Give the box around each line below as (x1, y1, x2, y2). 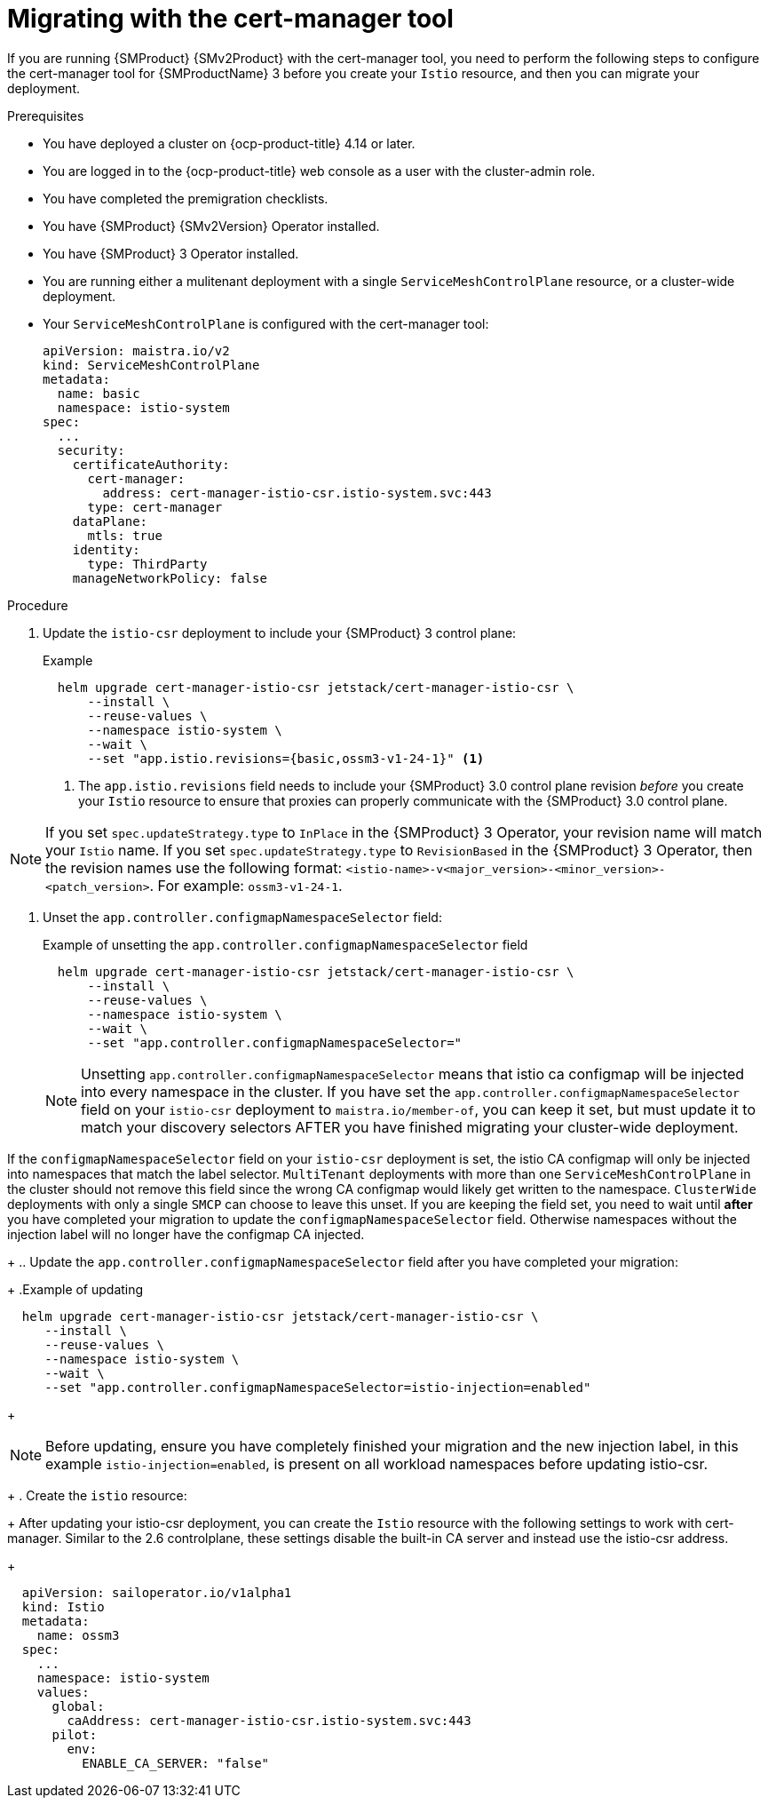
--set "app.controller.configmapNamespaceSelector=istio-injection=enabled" (44, 1380, 591, 1395)
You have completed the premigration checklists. (43, 190, 329, 206)
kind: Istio (21, 1599, 105, 1614)
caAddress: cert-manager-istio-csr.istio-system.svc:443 (67, 1713, 471, 1728)
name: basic (57, 386, 140, 401)
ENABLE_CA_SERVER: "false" (82, 1755, 270, 1770)
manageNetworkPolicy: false (72, 570, 267, 585)
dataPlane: (72, 513, 148, 529)
